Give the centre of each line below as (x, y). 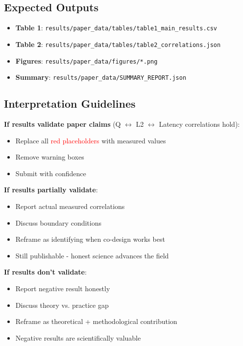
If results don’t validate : (45, 272)
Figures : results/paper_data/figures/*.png (86, 60)
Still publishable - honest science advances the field (92, 255)
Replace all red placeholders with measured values (91, 140)
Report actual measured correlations (70, 206)
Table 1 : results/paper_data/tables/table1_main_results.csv (116, 28)
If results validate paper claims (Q (62, 124)
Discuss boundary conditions (58, 222)
